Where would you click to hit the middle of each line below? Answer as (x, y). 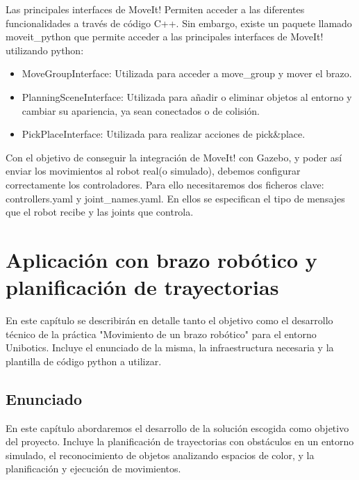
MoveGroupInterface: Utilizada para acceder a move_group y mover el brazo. (187, 73)
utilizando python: (45, 50)
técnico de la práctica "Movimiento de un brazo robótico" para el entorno (161, 334)
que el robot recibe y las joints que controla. (100, 212)
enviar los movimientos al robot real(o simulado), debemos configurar (153, 171)
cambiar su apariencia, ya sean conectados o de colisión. (141, 110)
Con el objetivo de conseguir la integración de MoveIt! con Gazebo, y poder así (174, 157)
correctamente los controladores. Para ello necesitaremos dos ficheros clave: (165, 184)
